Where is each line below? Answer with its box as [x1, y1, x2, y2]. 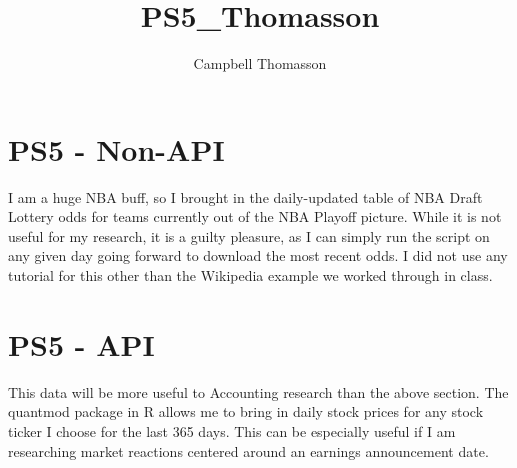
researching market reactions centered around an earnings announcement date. [8, 440, 489, 461]
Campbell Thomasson [193, 53, 327, 74]
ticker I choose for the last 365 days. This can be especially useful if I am [8, 420, 456, 441]
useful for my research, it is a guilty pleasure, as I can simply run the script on [8, 225, 490, 246]
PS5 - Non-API [8, 128, 225, 169]
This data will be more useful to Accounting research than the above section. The [8, 381, 509, 402]
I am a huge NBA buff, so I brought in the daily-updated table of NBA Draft [8, 186, 483, 207]
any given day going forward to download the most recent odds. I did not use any [8, 245, 508, 266]
